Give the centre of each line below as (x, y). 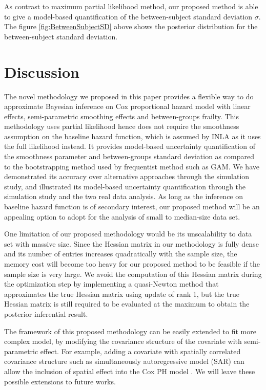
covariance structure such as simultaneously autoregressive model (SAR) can (124, 361)
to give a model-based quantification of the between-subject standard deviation (128, 16)
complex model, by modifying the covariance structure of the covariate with (123, 341)
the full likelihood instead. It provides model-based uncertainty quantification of (130, 146)
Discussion (42, 71)
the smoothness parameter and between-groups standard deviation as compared (129, 156)
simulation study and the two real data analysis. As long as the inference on (124, 196)
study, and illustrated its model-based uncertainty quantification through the (125, 186)
